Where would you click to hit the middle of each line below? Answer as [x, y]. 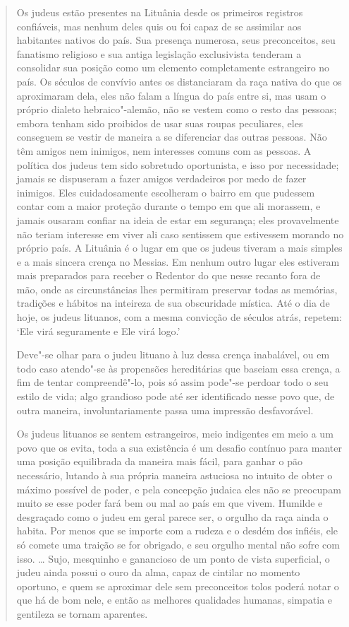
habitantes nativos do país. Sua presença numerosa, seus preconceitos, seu [176, 40]
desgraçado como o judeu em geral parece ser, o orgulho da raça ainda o [172, 516]
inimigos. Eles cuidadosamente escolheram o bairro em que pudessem [166, 192]
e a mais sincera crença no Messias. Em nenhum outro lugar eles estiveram [178, 261]
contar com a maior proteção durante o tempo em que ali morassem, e [169, 206]
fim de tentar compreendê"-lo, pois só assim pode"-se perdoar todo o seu [172, 382]
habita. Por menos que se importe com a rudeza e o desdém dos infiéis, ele [177, 531]
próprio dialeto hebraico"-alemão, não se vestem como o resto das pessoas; [177, 109]
